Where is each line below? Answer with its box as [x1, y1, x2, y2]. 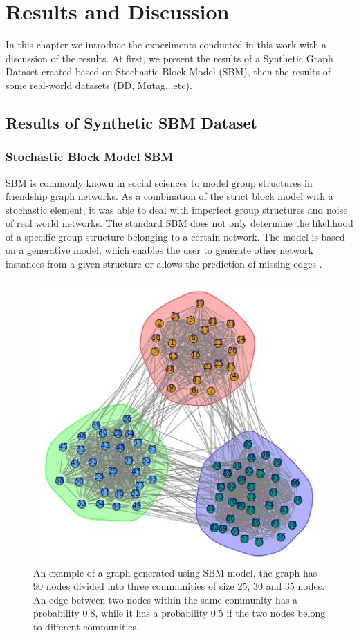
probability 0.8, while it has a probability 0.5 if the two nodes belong [33, 606, 326, 620]
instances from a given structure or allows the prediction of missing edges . [6, 256, 322, 271]
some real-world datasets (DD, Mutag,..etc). [6, 77, 192, 92]
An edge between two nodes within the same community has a [33, 592, 298, 606]
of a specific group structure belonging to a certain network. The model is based [6, 229, 345, 243]
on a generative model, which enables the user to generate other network [6, 243, 313, 257]
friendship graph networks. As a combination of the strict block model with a [6, 189, 333, 203]
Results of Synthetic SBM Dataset [6, 111, 257, 133]
